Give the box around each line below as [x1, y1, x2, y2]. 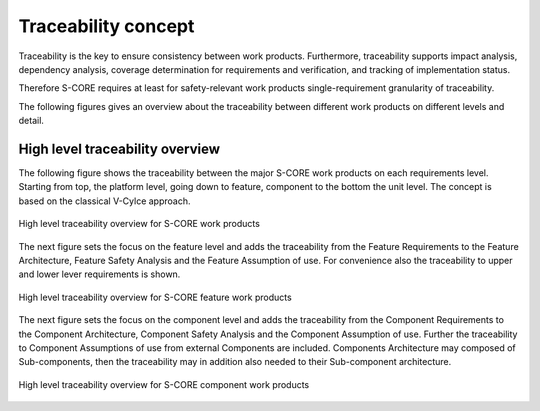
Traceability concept [18, 15, 195, 37]
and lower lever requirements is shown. [18, 268, 181, 280]
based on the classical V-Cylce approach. [18, 195, 191, 207]
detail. [18, 115, 45, 127]
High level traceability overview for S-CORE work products [18, 218, 260, 230]
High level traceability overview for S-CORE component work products [18, 378, 310, 390]
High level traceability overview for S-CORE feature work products [18, 291, 292, 303]
